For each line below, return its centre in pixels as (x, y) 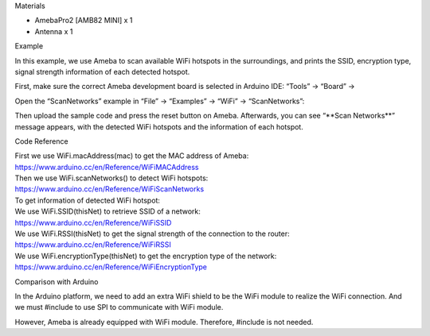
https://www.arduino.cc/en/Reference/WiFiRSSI (93, 245)
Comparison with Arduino (57, 281)
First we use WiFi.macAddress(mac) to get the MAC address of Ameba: (132, 156)
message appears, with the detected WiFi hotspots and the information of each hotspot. (159, 126)
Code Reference (41, 141)
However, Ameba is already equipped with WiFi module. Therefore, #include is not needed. (164, 322)
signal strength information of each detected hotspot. (102, 71)
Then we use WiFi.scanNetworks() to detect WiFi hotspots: (111, 178)
